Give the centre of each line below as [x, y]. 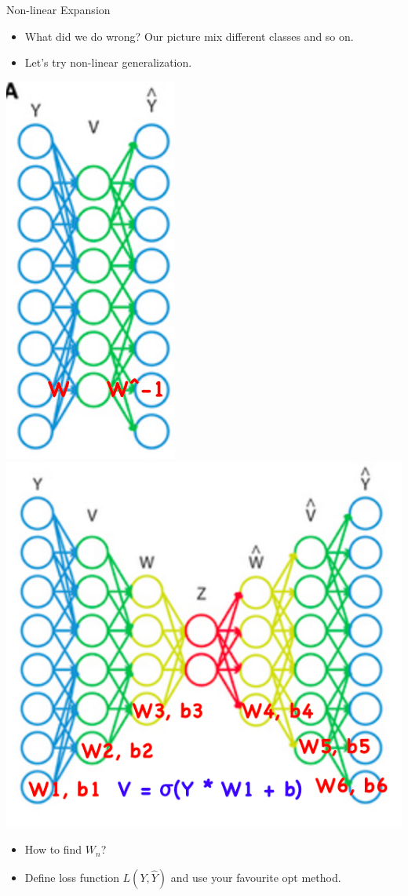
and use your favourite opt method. [256, 877]
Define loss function [72, 877]
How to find [53, 849]
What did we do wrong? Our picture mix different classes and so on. [189, 36]
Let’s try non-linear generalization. [108, 62]
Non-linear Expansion [58, 9]
